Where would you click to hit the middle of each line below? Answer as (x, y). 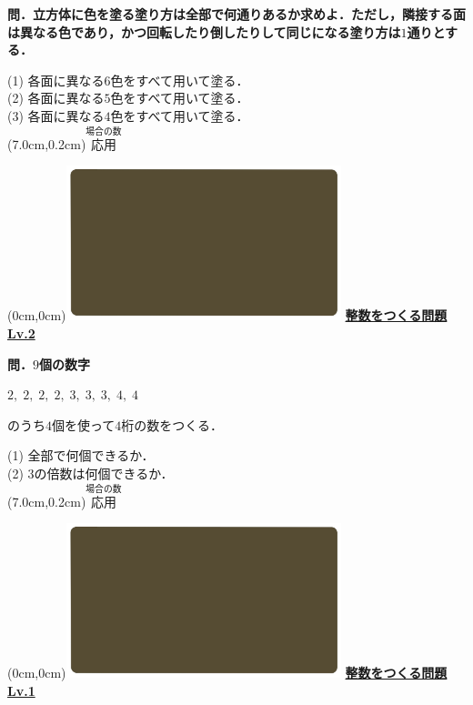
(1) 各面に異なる (56, 80)
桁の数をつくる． (172, 424)
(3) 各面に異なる (56, 115)
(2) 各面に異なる (56, 98)
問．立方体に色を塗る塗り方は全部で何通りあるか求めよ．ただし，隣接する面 (236, 14)
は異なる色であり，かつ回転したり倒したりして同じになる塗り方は (204, 31)
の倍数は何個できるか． (104, 473)
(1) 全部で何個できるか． (81, 455)
